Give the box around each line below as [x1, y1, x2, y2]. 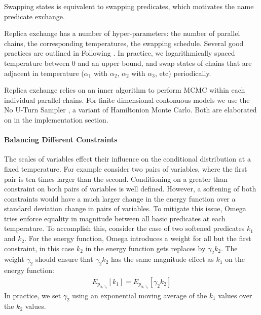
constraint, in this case [4, 243, 74, 253]
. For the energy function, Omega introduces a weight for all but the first [24, 233, 251, 244]
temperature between [4, 57, 70, 68]
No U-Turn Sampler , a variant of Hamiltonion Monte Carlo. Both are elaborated [4, 104, 257, 115]
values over [218, 290, 252, 300]
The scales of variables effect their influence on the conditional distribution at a [4, 153, 251, 164]
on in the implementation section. [4, 114, 108, 125]
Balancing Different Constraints [4, 134, 118, 145]
